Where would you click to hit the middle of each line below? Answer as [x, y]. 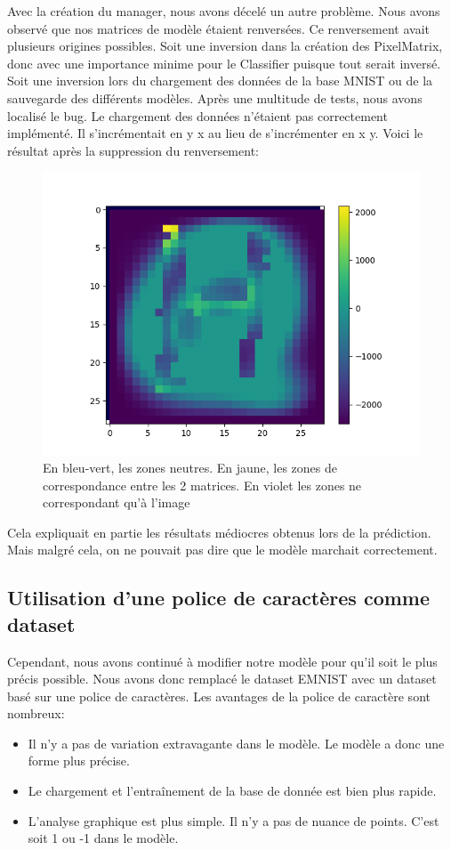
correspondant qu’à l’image [117, 502]
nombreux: [36, 713]
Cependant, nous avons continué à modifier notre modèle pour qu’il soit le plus [222, 661]
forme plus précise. [79, 761]
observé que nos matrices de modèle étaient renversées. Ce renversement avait [219, 28]
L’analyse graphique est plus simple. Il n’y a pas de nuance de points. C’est [234, 820]
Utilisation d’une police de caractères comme [219, 598]
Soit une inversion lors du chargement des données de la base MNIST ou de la [220, 81]
